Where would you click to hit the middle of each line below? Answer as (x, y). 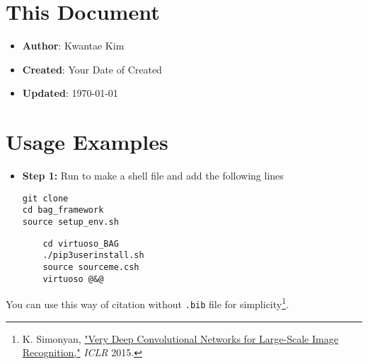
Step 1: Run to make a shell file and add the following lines (153, 176)
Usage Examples (87, 142)
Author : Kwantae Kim (73, 46)
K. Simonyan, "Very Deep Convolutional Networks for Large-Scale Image (180, 338)
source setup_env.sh (70, 222)
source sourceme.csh (91, 267)
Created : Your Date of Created (92, 69)
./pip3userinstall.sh (93, 256)
